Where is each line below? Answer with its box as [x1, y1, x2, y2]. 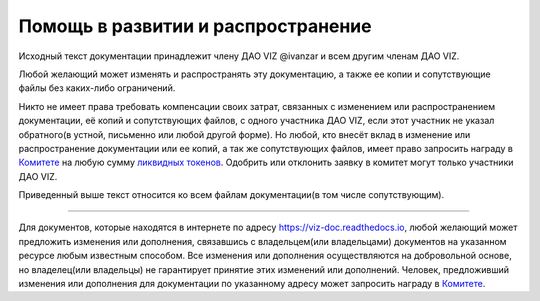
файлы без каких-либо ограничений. [18, 82, 176, 94]
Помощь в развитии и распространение [18, 15, 372, 37]
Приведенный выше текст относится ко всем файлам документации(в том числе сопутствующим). [18, 189, 445, 201]
